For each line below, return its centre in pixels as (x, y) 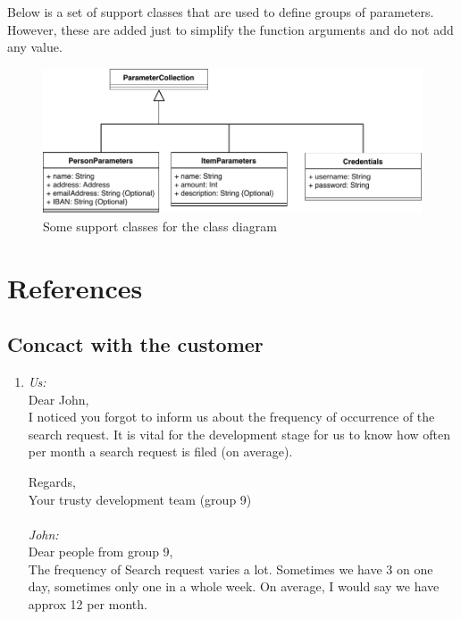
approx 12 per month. (88, 604)
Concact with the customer (135, 344)
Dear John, (59, 399)
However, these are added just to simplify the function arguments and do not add (230, 29)
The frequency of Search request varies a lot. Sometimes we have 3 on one (230, 569)
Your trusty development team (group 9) (140, 499)
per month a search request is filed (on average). (160, 452)
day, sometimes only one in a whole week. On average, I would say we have (234, 586)
